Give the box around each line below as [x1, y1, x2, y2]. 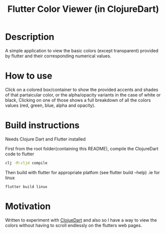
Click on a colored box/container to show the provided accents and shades [5, 87, 159, 93]
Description [5, 31, 55, 43]
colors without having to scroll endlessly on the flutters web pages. [5, 222, 142, 228]
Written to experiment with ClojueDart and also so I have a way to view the [5, 217, 157, 223]
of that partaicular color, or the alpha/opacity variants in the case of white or [5, 92, 161, 97]
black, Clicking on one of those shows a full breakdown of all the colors [5, 97, 151, 103]
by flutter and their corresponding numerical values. [5, 53, 111, 59]
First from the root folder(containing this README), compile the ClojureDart [5, 145, 159, 151]
